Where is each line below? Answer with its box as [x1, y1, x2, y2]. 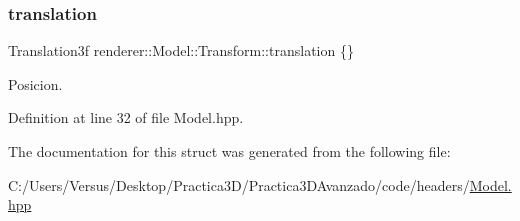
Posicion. [8, 73, 63, 94]
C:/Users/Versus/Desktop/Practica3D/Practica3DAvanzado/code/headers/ [8, 174, 470, 195]
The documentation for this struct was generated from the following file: [8, 141, 451, 161]
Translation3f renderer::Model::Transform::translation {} [8, 40, 354, 61]
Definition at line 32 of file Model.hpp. [8, 107, 244, 128]
